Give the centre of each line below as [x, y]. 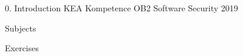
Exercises [22, 48]
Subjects [21, 28]
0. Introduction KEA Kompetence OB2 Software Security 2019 [121, 8]
